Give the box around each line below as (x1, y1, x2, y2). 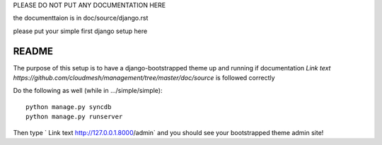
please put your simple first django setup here (13, 27, 148, 35)
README (13, 45, 53, 57)
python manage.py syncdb (25, 103, 112, 111)
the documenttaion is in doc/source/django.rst (13, 14, 149, 23)
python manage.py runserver (25, 113, 123, 121)
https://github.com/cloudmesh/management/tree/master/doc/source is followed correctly (13, 74, 275, 82)
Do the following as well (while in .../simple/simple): (13, 87, 163, 95)
